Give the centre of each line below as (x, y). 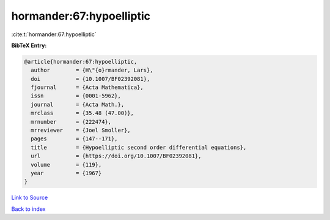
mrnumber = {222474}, (71, 122)
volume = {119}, (66, 165)
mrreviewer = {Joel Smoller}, (81, 131)
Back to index (28, 209)
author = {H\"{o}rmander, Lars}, (92, 70)
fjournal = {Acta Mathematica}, (87, 88)
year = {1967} (66, 173)
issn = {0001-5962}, (76, 96)
